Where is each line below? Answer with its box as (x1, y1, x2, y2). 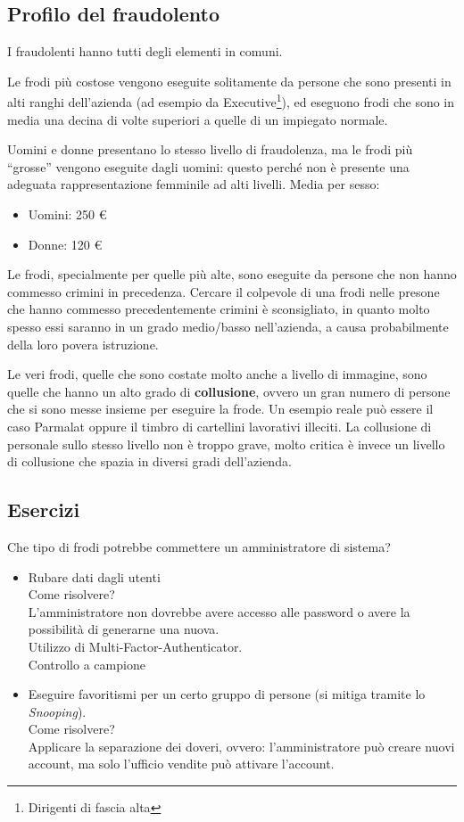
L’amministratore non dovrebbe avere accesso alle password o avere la (28, 602, 410, 621)
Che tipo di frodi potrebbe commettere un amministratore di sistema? (7, 537, 391, 555)
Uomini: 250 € (28, 205, 107, 224)
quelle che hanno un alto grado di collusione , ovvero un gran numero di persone (7, 382, 451, 400)
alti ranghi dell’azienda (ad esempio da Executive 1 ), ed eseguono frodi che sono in (7, 90, 455, 111)
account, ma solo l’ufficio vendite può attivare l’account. (28, 754, 335, 773)
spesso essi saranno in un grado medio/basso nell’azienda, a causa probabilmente (7, 316, 449, 335)
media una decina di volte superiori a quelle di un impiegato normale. (7, 110, 388, 128)
